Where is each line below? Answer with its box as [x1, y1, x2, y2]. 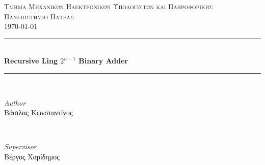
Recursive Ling [4, 55, 58, 66]
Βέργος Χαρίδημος [4, 151, 60, 161]
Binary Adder [78, 55, 128, 66]
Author [4, 97, 26, 108]
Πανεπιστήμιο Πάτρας [4, 11, 74, 21]
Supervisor [4, 141, 37, 152]
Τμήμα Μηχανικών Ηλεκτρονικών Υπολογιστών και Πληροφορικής [4, 1, 213, 11]
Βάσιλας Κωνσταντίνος [4, 107, 73, 118]
